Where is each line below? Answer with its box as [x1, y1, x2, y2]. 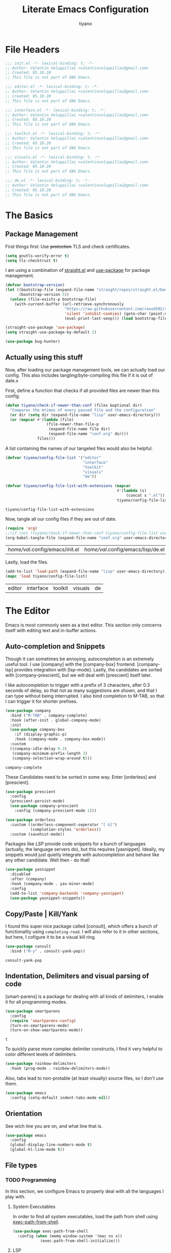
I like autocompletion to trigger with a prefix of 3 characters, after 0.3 [5, 682, 150, 688]
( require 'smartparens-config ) [10, 1018, 76, 1023]
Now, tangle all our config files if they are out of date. [5, 516, 117, 522]
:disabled [10, 872, 31, 877]
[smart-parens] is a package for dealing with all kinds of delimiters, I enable [5, 993, 164, 1000]
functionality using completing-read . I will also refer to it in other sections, [5, 929, 159, 935]
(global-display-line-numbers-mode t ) [10, 1142, 93, 1148]
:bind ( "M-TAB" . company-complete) [10, 713, 88, 718]
